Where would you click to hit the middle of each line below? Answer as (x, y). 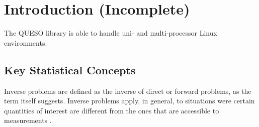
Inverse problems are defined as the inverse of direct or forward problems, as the (128, 91)
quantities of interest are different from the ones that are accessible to (112, 110)
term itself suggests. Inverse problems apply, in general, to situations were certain (129, 101)
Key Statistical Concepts (70, 70)
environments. (26, 42)
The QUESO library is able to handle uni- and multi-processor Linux (111, 33)
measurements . (28, 120)
